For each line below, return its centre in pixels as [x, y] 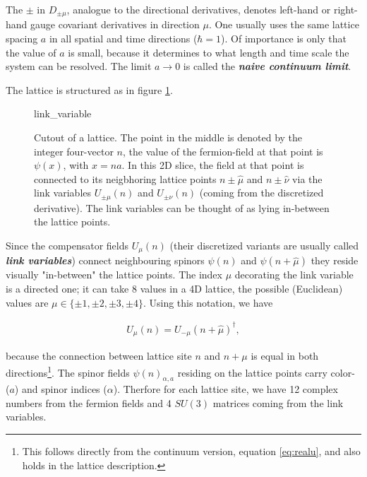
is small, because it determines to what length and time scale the [209, 52]
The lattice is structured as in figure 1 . [89, 89]
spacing [22, 39]
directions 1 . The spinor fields [68, 371]
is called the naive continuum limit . [267, 66]
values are [27, 302]
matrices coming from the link [278, 402]
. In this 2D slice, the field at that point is [213, 165]
